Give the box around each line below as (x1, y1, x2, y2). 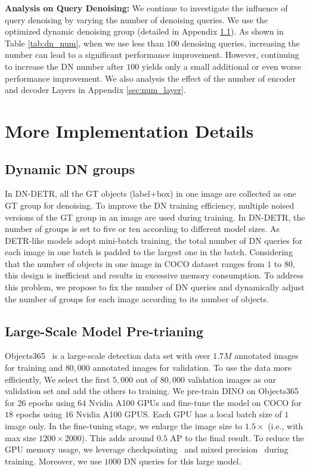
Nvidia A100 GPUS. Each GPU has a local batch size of (76, 408, 282, 420)
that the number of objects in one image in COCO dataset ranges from (5, 257, 265, 269)
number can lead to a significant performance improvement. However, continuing (5, 48, 299, 61)
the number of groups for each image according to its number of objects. (5, 292, 269, 305)
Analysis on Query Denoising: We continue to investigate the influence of (5, 2, 288, 14)
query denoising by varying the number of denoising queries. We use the (5, 13, 268, 26)
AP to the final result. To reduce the (170, 431, 304, 444)
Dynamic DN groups (5, 159, 135, 178)
